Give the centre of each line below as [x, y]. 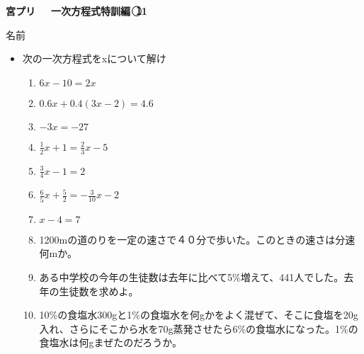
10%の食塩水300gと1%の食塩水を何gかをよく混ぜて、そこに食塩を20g [199, 315]
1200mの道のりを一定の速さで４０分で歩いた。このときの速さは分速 [197, 239]
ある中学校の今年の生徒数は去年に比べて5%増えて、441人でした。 [192, 276]
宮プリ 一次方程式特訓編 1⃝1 [76, 11]
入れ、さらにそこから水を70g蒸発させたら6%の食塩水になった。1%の [199, 328]
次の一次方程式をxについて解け [94, 58]
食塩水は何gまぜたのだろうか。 [111, 342]
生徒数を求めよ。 [99, 291]
